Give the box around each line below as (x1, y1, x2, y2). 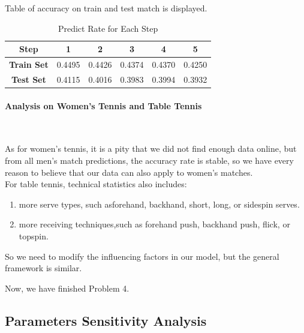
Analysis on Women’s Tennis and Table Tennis (5, 99, 202, 112)
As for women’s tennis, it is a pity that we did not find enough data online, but (5, 142, 297, 155)
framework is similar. (5, 262, 82, 274)
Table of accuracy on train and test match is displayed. (5, 2, 207, 14)
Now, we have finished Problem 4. (5, 281, 130, 294)
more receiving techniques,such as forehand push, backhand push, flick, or (19, 218, 290, 230)
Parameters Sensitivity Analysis (5, 311, 207, 329)
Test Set (11, 73, 46, 85)
